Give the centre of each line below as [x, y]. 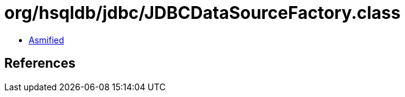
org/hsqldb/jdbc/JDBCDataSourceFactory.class [202, 13]
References [40, 63]
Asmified [47, 40]
